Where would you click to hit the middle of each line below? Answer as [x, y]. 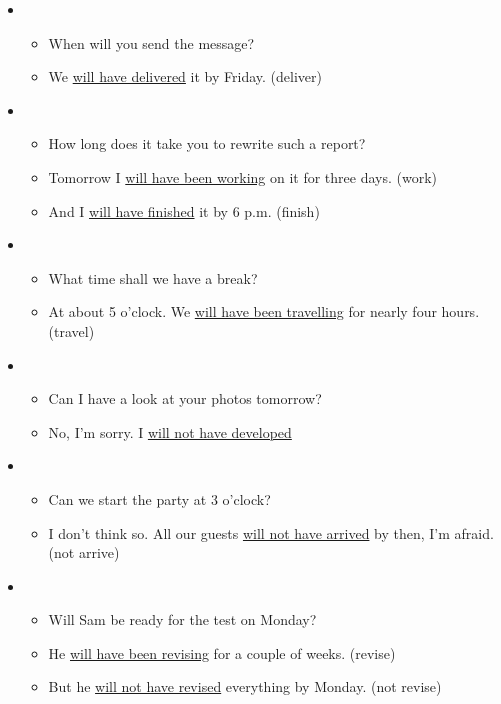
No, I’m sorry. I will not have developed [170, 431]
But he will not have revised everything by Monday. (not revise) [245, 686]
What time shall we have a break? [153, 277]
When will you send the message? [151, 42]
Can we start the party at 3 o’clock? [159, 498]
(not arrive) [84, 552]
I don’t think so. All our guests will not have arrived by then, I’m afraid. [271, 532]
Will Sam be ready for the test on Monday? [182, 619]
